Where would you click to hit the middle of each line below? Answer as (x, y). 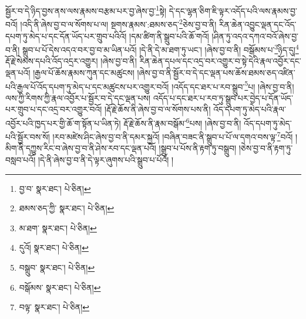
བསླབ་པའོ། (21, 160)
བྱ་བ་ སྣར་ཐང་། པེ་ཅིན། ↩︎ (55, 188)
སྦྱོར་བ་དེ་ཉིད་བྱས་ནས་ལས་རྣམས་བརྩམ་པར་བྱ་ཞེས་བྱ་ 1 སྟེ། (86, 10)
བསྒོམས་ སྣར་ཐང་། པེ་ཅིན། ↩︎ (60, 287)
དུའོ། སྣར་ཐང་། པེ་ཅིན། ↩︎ (54, 247)
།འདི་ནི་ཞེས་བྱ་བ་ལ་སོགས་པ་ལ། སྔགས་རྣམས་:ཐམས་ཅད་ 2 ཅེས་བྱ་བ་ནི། (118, 23)
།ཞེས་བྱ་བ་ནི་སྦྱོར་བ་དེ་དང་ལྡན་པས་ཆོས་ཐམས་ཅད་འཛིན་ (216, 72)
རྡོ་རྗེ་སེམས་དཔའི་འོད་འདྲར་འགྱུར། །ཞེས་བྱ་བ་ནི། (71, 61)
